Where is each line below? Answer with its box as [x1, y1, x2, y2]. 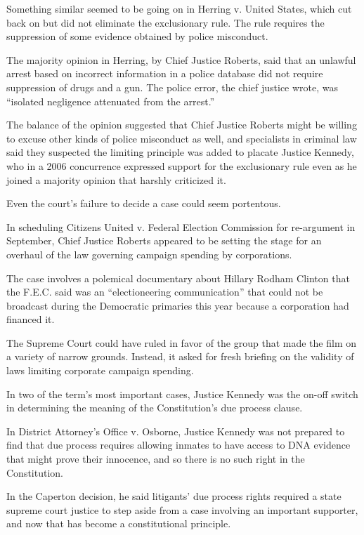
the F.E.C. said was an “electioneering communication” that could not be [6, 284, 323, 299]
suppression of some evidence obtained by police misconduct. [6, 29, 268, 44]
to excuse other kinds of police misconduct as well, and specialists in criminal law [6, 131, 357, 145]
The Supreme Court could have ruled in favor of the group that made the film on [6, 335, 356, 350]
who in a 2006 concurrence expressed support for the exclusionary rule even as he [6, 158, 357, 173]
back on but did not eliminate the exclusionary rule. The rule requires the [6, 15, 325, 29]
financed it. [6, 312, 55, 326]
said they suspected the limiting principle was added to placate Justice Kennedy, [6, 145, 354, 159]
